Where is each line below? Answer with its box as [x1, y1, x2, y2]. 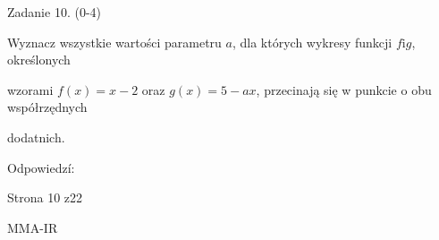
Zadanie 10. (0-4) [7, 3, 101, 21]
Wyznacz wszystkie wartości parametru [7, 32, 222, 51]
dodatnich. [7, 127, 65, 146]
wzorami [7, 80, 54, 99]
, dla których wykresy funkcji [232, 32, 393, 51]
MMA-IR [7, 218, 58, 236]
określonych [7, 50, 71, 69]
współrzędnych [7, 98, 88, 116]
